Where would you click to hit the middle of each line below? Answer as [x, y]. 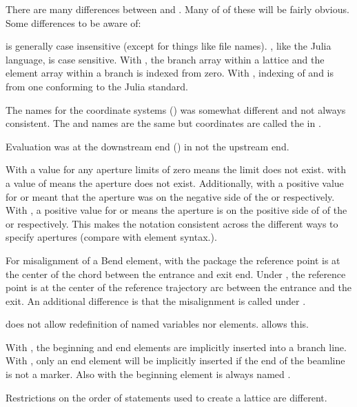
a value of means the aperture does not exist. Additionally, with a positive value [175, 182]
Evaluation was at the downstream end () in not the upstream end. [147, 146]
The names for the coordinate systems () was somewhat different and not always [176, 109]
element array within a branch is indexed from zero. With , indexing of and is [170, 73]
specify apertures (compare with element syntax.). [111, 237]
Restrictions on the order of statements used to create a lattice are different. [166, 397]
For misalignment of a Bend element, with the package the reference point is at [173, 260]
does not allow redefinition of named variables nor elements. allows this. [157, 324]
